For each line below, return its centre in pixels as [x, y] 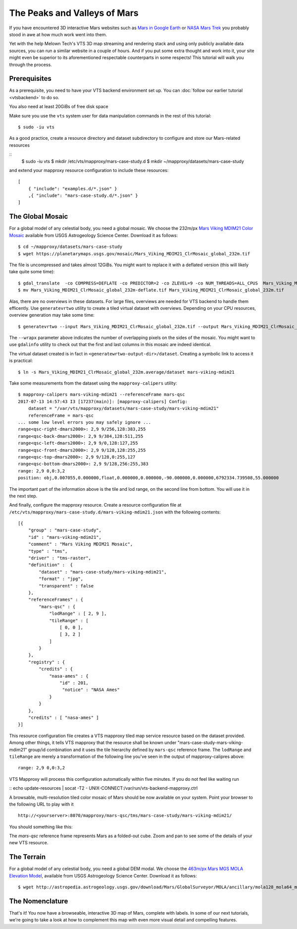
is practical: [21, 361]
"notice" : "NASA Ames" [91, 690]
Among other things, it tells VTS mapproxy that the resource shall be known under [93, 743]
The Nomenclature [39, 901]
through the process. [30, 64]
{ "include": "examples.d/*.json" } [73, 189]
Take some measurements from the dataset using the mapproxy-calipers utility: [93, 383]
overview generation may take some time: [52, 315]
